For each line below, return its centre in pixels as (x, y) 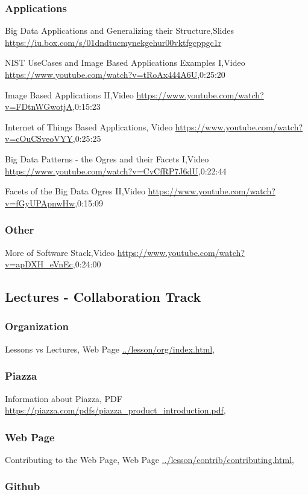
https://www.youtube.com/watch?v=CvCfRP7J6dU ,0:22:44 (116, 171)
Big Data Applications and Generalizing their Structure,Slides (120, 30)
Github (23, 486)
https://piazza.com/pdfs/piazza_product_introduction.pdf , (115, 410)
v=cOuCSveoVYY (39, 139)
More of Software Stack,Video (60, 252)
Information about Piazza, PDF (64, 398)
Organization (37, 326)
